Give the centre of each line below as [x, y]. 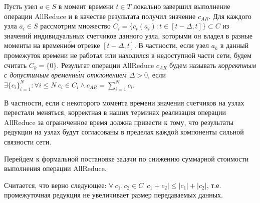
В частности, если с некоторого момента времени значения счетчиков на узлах [124, 102]
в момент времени [86, 6]
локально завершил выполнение [182, 6]
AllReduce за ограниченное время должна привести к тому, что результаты [119, 122]
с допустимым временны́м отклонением [65, 75]
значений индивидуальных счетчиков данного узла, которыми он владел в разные [128, 35]
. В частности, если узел [172, 45]
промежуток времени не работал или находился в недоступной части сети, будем [128, 55]
